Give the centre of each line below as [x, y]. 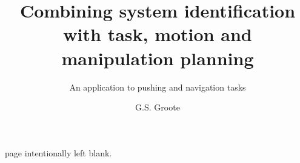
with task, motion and [158, 34]
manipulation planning [158, 58]
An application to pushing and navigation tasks [158, 87]
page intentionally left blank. [58, 152]
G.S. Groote [158, 107]
